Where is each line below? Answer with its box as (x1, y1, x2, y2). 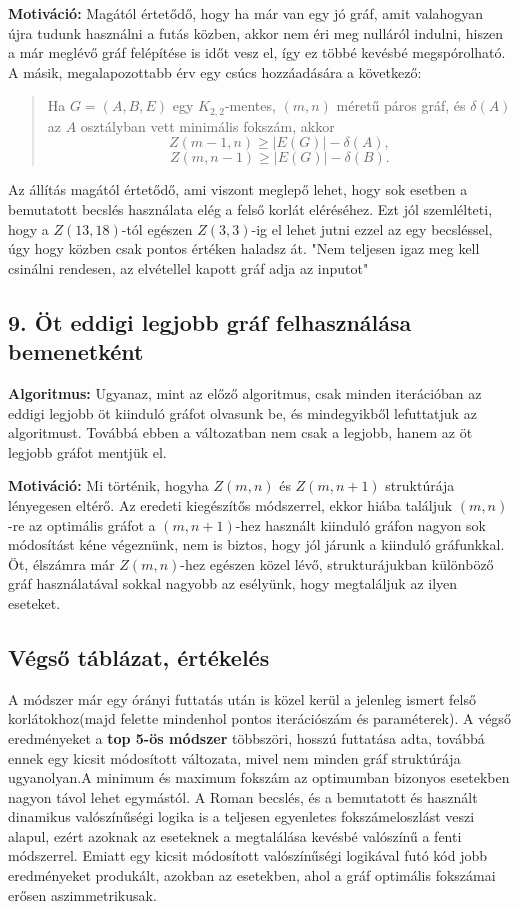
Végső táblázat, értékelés (8, 641, 270, 672)
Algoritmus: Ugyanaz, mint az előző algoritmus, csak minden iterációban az (8, 382, 482, 403)
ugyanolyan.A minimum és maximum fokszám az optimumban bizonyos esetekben (8, 767, 510, 788)
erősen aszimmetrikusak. (8, 884, 157, 905)
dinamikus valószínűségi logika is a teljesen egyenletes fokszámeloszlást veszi (8, 806, 475, 827)
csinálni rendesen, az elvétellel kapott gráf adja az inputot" (8, 257, 369, 278)
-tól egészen (121, 218, 193, 239)
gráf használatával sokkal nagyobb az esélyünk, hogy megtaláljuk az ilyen (8, 573, 458, 594)
